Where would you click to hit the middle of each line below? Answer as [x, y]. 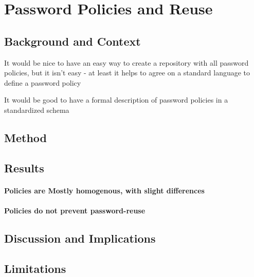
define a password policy [43, 82]
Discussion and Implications [80, 238]
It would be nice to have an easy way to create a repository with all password [126, 62]
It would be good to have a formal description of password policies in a [116, 100]
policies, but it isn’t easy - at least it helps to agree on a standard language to [127, 73]
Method [25, 137]
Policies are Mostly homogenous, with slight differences [104, 190]
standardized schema [37, 110]
